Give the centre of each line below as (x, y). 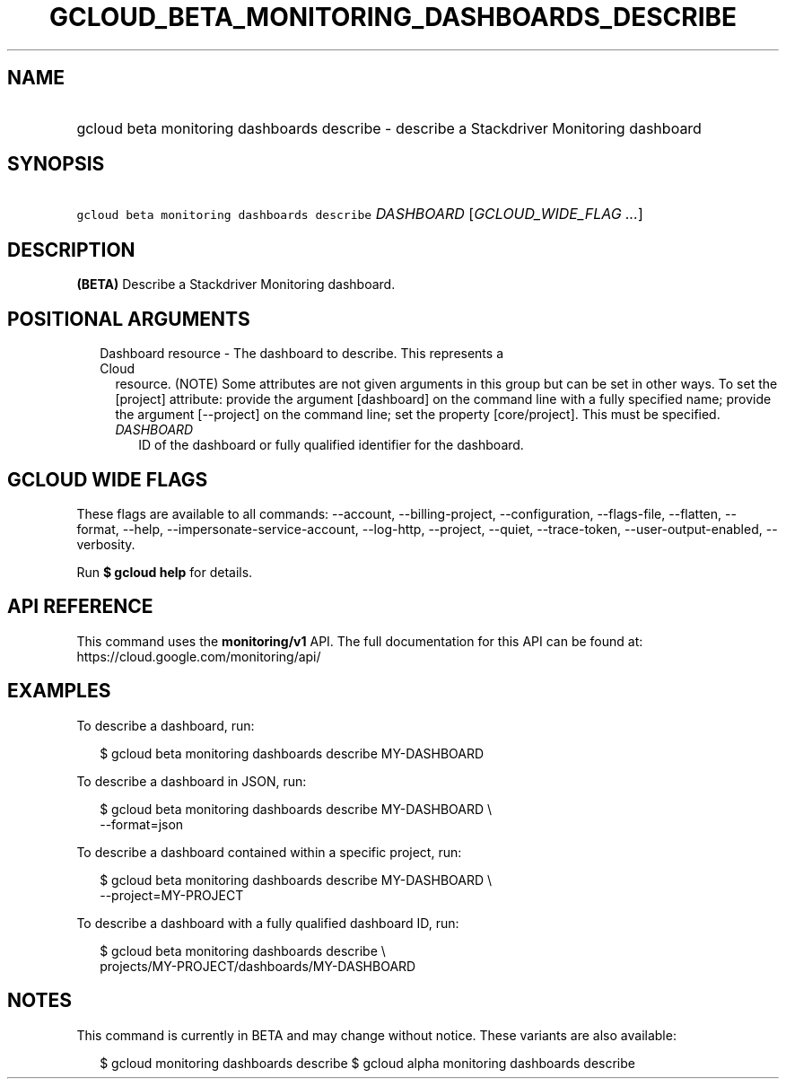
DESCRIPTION (71, 250)
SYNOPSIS (56, 164)
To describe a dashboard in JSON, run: (192, 781)
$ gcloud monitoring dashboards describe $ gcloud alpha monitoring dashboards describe (367, 1063)
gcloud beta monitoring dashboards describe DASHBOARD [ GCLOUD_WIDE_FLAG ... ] (360, 214)
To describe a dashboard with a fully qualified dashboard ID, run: (268, 923)
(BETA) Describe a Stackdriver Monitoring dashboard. (236, 285)
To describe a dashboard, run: (166, 725)
